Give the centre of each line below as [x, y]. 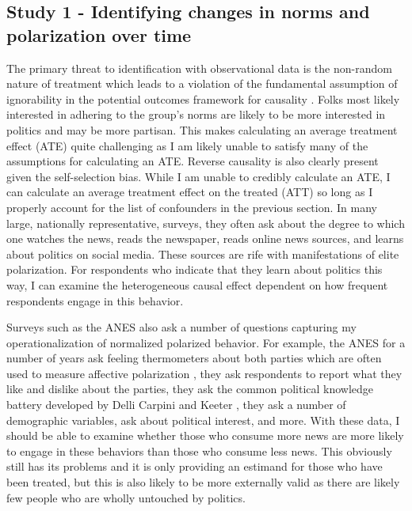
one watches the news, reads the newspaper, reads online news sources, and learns [205, 238]
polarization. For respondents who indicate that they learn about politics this [195, 269]
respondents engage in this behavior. [95, 300]
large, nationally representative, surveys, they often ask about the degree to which [206, 223]
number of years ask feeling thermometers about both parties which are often [194, 358]
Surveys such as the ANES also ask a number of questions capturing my [181, 327]
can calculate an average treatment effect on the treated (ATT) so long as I [190, 192]
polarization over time [99, 34]
